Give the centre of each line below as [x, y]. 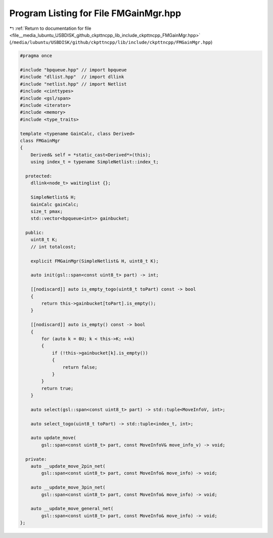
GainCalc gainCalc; [55, 204]
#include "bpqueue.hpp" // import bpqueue [73, 70]
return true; [57, 388]
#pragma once [36, 56]
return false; [80, 367]
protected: [39, 176]
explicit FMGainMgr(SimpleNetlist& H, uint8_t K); [95, 261]
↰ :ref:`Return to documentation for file [50, 28]
